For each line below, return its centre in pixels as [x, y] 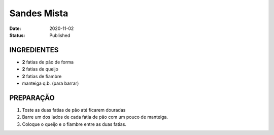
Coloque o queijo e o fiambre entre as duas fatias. [74, 124]
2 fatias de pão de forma [48, 62]
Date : [15, 28]
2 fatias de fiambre [42, 76]
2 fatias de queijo [40, 69]
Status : [17, 35]
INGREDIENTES [34, 50]
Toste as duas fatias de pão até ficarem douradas [74, 110]
